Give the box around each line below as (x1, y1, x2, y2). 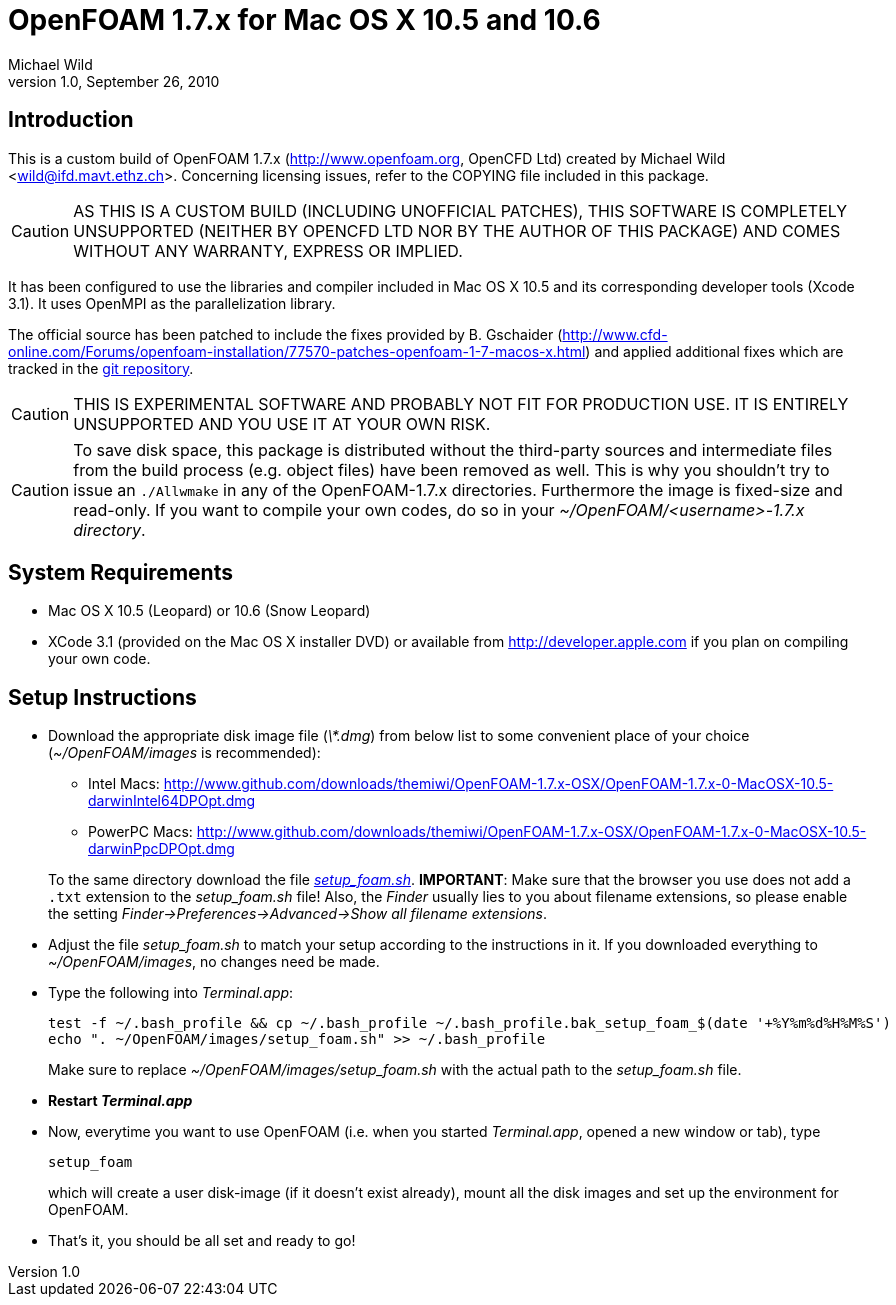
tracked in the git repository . (8, 359, 194, 377)
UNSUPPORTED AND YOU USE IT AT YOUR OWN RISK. (73, 413, 491, 434)
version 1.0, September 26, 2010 (8, 72, 220, 90)
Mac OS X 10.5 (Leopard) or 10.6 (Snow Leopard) (48, 602, 371, 620)
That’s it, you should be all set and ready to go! (48, 1232, 356, 1250)
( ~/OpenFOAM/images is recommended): (48, 744, 321, 762)
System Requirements (8, 560, 233, 586)
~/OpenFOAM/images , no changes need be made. (48, 953, 380, 971)
